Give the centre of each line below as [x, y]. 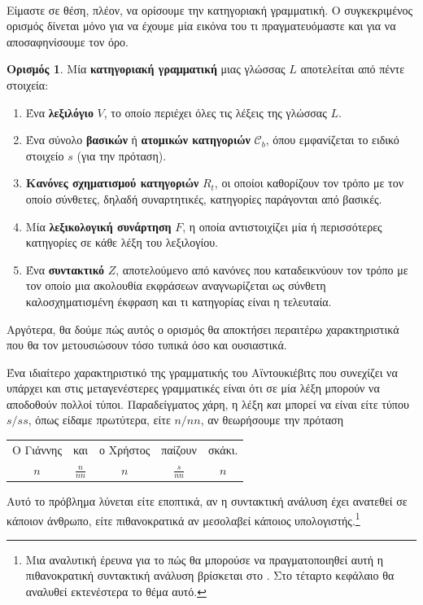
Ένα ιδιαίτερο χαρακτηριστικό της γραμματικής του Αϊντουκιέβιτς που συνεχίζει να [202, 372]
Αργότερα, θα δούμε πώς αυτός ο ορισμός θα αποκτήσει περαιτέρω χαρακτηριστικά [203, 329]
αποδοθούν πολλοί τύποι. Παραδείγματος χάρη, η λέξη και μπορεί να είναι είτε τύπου [208, 403]
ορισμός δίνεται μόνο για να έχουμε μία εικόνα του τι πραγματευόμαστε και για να [201, 26]
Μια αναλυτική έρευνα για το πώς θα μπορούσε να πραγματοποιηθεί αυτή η [205, 559]
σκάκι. [223, 449]
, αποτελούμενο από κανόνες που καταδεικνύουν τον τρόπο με [262, 269]
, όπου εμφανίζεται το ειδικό [332, 140]
